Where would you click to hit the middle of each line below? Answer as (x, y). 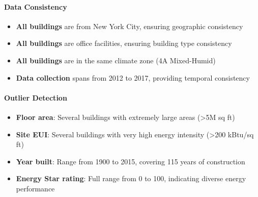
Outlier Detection (36, 97)
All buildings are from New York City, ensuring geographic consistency (130, 26)
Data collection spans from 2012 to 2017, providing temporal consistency (133, 77)
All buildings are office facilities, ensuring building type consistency (124, 43)
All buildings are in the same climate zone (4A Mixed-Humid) (116, 60)
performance (35, 188)
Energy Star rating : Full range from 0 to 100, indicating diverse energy (131, 178)
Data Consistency (36, 6)
